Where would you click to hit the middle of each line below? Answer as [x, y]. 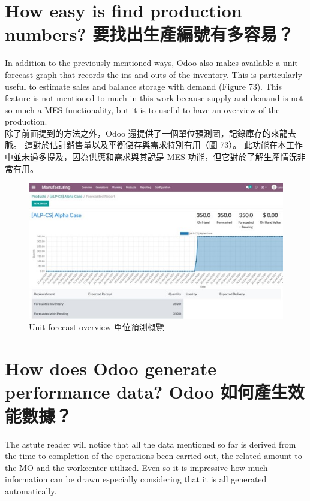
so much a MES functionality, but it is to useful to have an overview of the [142, 109]
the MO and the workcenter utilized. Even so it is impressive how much [136, 467]
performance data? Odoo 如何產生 [146, 392]
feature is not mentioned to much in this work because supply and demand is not [154, 98]
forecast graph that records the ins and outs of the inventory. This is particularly [154, 74]
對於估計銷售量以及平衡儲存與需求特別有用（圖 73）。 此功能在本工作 [168, 145]
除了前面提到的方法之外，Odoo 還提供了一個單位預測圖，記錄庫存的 [138, 133]
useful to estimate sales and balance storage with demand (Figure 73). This [143, 86]
